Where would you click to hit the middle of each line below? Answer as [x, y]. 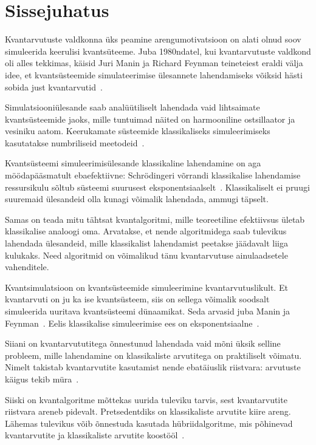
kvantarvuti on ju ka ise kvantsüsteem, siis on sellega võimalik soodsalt [137, 299]
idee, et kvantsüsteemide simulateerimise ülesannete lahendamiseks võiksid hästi [154, 74]
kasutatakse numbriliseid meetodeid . [75, 142]
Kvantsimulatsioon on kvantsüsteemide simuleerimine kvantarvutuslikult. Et [146, 287]
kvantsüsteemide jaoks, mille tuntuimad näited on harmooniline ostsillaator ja [150, 119]
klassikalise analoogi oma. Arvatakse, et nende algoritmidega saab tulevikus [146, 231]
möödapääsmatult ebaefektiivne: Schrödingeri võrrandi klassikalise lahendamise [153, 175]
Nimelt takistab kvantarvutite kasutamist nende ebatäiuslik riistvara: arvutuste [153, 367]
